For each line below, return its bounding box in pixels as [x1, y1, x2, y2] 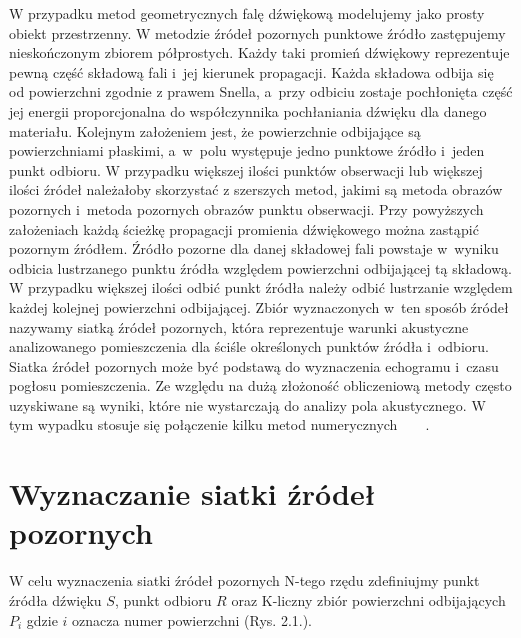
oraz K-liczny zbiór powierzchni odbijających [231, 589, 506, 610]
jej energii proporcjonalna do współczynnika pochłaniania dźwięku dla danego [9, 100, 487, 121]
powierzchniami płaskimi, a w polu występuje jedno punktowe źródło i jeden [9, 140, 485, 161]
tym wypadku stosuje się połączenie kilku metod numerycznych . [9, 414, 430, 435]
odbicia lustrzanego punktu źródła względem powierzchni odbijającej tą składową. [9, 257, 512, 278]
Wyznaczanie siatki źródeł [9, 473, 376, 514]
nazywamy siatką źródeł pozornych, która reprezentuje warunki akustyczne [9, 316, 469, 337]
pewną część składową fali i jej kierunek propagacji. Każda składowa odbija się [9, 61, 494, 82]
